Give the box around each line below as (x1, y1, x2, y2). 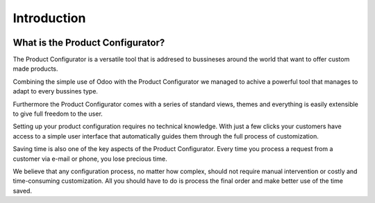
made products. (12, 64, 58, 73)
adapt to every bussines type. (12, 87, 99, 96)
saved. (12, 186, 33, 195)
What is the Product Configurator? (12, 37, 165, 48)
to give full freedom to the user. (12, 109, 103, 118)
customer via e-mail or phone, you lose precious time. (12, 155, 167, 163)
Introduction (12, 10, 86, 26)
